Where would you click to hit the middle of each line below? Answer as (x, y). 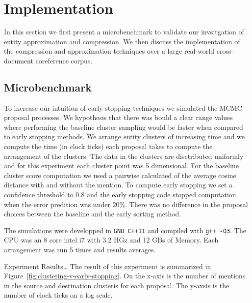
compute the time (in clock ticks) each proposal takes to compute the (108, 146)
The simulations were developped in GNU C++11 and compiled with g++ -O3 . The (125, 230)
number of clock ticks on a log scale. (58, 295)
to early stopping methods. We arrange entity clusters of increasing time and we (124, 136)
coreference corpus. (64, 60)
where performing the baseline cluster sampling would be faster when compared (124, 127)
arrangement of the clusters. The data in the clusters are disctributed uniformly (124, 156)
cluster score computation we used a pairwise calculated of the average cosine (120, 175)
